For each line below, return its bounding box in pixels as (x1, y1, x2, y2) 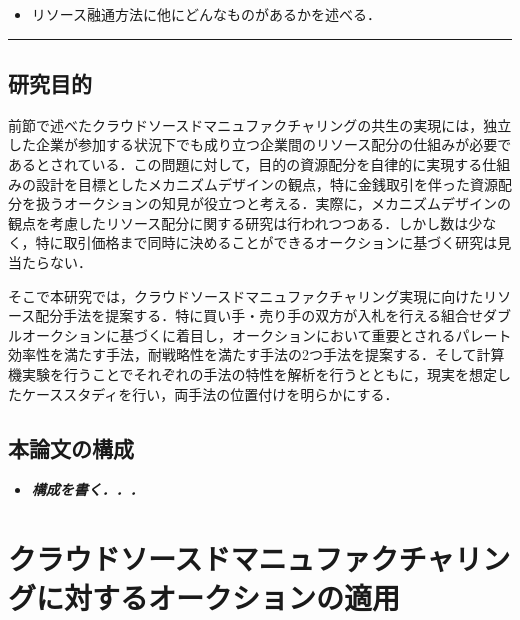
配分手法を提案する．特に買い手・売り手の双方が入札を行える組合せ (35, 305, 483, 326)
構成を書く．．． (31, 479, 144, 500)
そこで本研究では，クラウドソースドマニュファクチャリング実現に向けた (8, 285, 484, 306)
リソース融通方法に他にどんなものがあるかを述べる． (31, 4, 382, 24)
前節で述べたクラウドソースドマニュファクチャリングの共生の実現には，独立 (8, 114, 512, 135)
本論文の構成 (8, 432, 134, 463)
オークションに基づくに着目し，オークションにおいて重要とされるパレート (21, 324, 512, 345)
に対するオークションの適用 (36, 577, 401, 618)
